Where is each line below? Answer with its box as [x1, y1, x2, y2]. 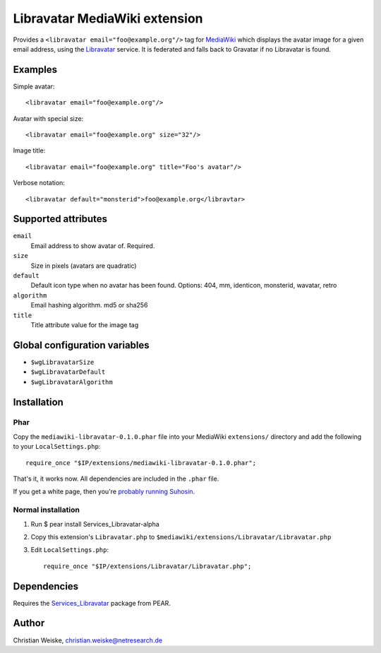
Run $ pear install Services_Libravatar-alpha [30, 519, 160, 528]
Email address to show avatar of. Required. [30, 241, 155, 250]
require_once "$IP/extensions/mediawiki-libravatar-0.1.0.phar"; [25, 459, 257, 466]
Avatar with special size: [13, 114, 84, 123]
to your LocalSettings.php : [13, 442, 101, 451]
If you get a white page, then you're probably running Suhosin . [13, 488, 195, 496]
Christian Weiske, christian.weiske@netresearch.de [13, 636, 162, 645]
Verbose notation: [13, 179, 65, 187]
